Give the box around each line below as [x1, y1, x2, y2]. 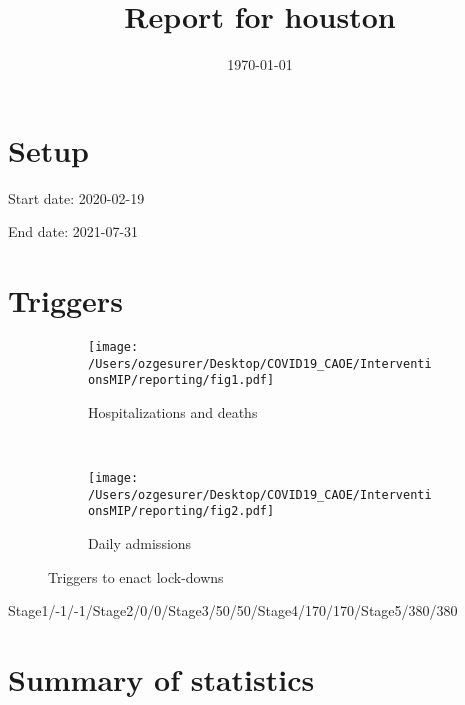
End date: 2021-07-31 [8, 221, 139, 242]
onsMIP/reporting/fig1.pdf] [88, 373, 275, 388]
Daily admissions [88, 533, 192, 554]
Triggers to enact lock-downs [48, 566, 224, 587]
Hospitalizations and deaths [88, 401, 258, 422]
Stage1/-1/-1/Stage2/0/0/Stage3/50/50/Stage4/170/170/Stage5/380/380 [8, 600, 458, 621]
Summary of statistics [8, 659, 315, 700]
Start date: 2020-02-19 [8, 187, 145, 208]
